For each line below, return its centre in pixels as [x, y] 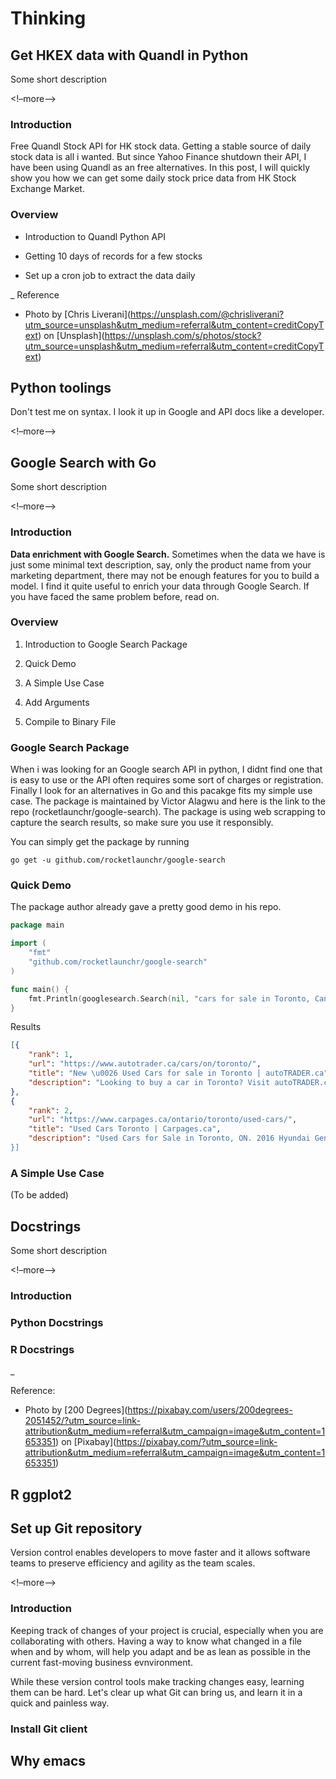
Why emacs [48, 1760]
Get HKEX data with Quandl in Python [129, 55]
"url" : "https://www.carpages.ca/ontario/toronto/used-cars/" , [163, 1120]
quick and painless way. [60, 1703]
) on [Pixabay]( [86, 1442]
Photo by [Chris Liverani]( [78, 314]
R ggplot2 [41, 1494]
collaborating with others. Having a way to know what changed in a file [156, 1641]
